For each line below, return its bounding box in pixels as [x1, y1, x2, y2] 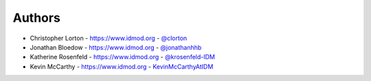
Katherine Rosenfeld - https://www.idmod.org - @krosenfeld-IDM [30, 53, 216, 61]
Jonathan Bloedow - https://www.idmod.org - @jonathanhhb [30, 43, 202, 51]
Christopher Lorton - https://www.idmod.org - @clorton [30, 34, 188, 42]
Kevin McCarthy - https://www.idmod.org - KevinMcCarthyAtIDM [30, 62, 214, 71]
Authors [12, 10, 61, 25]
